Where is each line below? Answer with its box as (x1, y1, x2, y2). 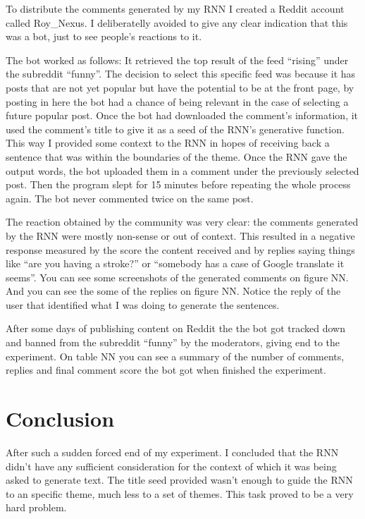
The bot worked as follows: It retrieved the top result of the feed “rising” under (6, 52, 349, 67)
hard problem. (6, 500, 67, 515)
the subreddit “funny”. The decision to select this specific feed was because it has (6, 66, 356, 81)
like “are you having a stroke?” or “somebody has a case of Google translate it (6, 256, 345, 271)
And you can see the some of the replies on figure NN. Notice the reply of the (6, 283, 341, 298)
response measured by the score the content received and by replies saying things (6, 242, 355, 257)
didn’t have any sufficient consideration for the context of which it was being (6, 458, 337, 473)
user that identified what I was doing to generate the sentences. (6, 297, 280, 312)
